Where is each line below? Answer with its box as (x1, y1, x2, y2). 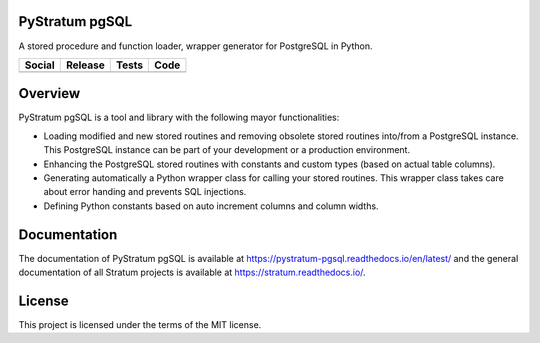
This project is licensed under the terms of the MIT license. (18, 318, 262, 330)
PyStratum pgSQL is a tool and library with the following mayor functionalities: (18, 111, 340, 124)
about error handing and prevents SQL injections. (43, 186, 247, 198)
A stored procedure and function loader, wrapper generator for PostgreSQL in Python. (18, 40, 373, 52)
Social (24, 58, 55, 72)
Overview (18, 85, 81, 102)
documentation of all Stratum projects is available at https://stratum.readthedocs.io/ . (18, 266, 366, 279)
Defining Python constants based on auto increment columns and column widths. (43, 200, 379, 212)
